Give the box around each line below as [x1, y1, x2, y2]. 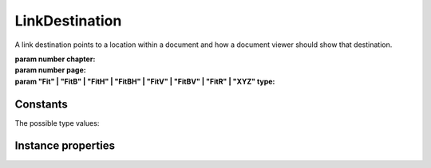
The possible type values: [14, 118, 100, 127]
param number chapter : [14, 54, 96, 64]
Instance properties [14, 139, 116, 153]
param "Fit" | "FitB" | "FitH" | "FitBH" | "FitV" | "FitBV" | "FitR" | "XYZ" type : [14, 76, 275, 86]
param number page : [14, 65, 87, 75]
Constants [14, 97, 68, 111]
